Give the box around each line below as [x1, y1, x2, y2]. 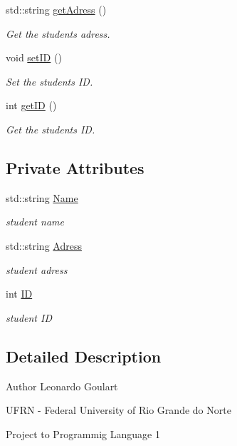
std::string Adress [6, 238, 82, 253]
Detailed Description [6, 345, 162, 367]
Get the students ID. [6, 121, 95, 136]
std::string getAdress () [6, 2, 107, 16]
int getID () [6, 98, 57, 113]
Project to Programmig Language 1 [6, 426, 160, 441]
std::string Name [6, 190, 78, 205]
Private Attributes [6, 156, 144, 178]
